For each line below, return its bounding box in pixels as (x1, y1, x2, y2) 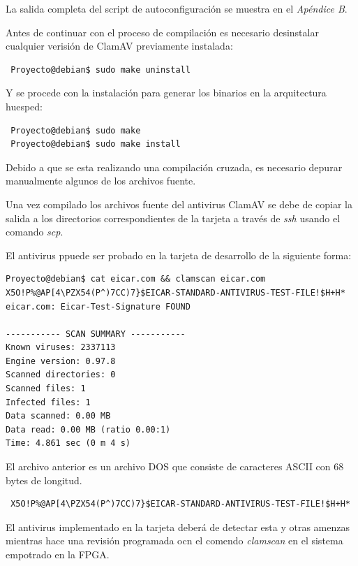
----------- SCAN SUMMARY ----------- (6, 328, 186, 339)
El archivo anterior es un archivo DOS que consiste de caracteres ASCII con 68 (6, 459, 344, 474)
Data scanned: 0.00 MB (6, 411, 111, 421)
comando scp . (6, 224, 64, 239)
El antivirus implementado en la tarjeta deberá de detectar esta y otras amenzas (6, 519, 350, 534)
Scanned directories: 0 (6, 370, 116, 380)
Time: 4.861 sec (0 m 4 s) (6, 438, 130, 449)
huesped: (6, 99, 43, 113)
